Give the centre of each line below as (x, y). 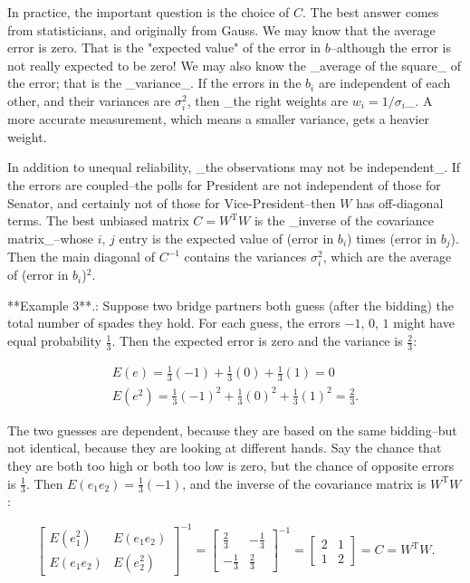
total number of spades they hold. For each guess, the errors (174, 323)
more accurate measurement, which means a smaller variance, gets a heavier (218, 119)
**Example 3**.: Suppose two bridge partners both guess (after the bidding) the (231, 305)
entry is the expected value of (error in (226, 238)
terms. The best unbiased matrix (98, 220)
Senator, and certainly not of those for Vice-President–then (172, 202)
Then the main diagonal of (81, 257)
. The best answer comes (371, 12)
